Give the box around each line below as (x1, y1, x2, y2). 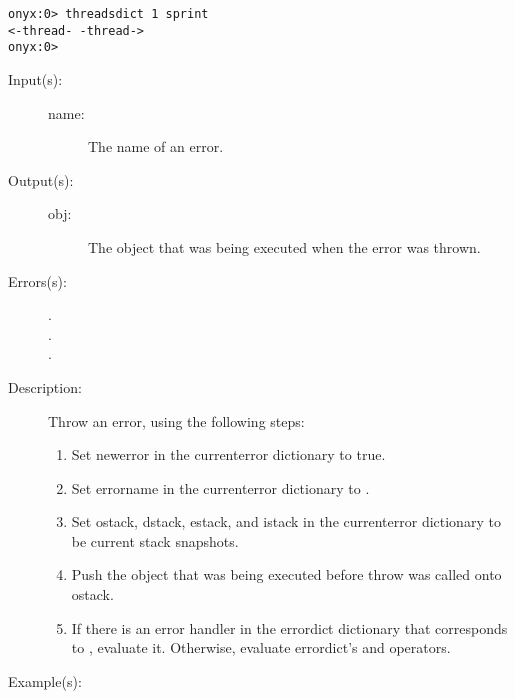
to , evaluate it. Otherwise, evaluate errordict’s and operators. (71, 637, 451, 658)
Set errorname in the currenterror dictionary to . (71, 477, 370, 498)
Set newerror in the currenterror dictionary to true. (71, 444, 386, 465)
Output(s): (8, 169, 74, 190)
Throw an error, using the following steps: (48, 410, 305, 431)
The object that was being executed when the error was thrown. (88, 236, 481, 257)
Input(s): (8, 68, 63, 89)
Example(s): (8, 670, 82, 691)
